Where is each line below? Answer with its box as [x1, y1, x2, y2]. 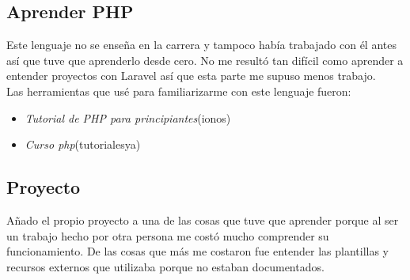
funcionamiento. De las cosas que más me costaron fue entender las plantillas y [6, 243, 389, 259]
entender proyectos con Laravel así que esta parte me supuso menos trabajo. [6, 67, 376, 84]
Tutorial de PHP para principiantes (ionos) [25, 109, 231, 126]
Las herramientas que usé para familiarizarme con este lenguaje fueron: [6, 82, 351, 99]
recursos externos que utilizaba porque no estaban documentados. [6, 258, 325, 274]
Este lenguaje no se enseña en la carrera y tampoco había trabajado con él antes [6, 36, 397, 53]
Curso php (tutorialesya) [25, 136, 141, 153]
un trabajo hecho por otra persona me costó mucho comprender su [6, 227, 329, 244]
